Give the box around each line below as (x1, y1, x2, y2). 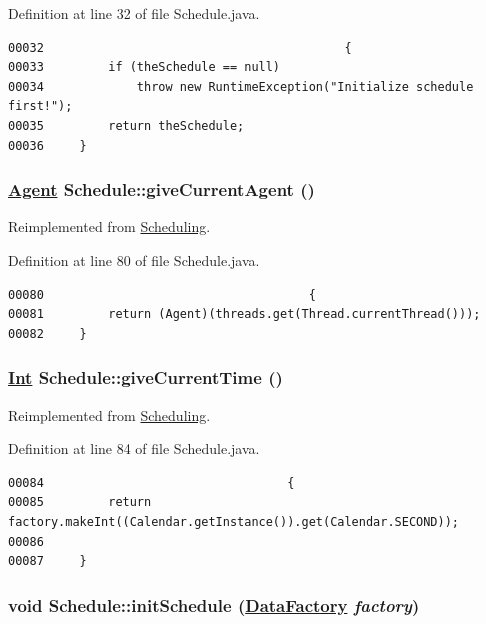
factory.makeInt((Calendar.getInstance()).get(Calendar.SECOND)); (8, 514, 460, 529)
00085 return (8, 495, 152, 510)
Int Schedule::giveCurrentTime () (8, 365, 283, 390)
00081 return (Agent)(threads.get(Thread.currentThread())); (8, 307, 481, 322)
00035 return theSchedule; (8, 118, 245, 133)
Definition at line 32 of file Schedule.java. (8, 3, 260, 23)
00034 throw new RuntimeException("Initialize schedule (8, 79, 474, 94)
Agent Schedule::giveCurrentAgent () (8, 177, 315, 202)
